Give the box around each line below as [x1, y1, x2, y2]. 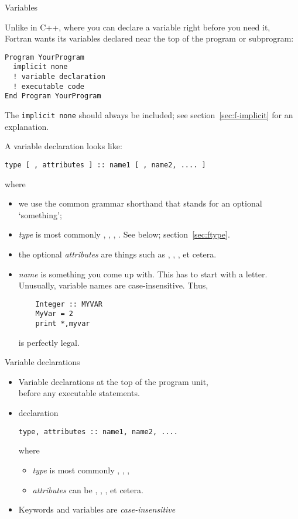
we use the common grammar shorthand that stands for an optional [18, 197, 262, 209]
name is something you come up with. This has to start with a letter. [18, 267, 268, 280]
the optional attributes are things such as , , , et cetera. [18, 248, 217, 260]
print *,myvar [35, 319, 90, 328]
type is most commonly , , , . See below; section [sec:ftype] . [18, 228, 230, 240]
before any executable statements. [18, 387, 140, 399]
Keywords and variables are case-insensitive [18, 503, 176, 515]
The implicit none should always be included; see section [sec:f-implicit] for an [5, 109, 293, 121]
